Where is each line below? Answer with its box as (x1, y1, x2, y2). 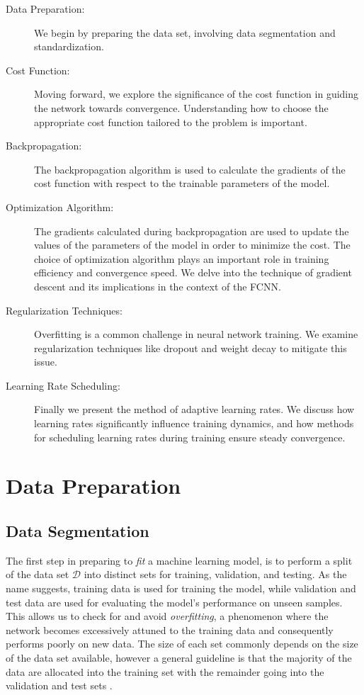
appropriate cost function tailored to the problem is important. (34, 114, 307, 129)
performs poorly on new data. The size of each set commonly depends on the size (6, 636, 358, 651)
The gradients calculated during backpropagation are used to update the (34, 223, 349, 238)
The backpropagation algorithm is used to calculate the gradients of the (34, 162, 346, 176)
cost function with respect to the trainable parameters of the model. (34, 176, 330, 191)
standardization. (34, 39, 104, 54)
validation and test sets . (6, 678, 113, 693)
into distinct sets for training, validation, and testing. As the (84, 567, 347, 582)
